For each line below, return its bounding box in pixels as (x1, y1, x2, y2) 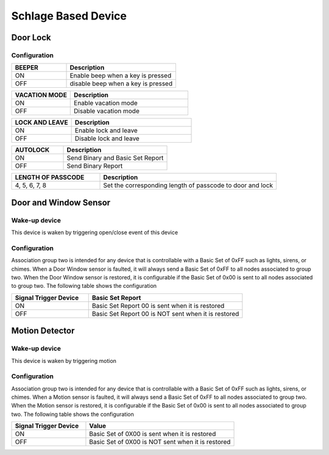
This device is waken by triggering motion (11, 357, 117, 364)
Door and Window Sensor (11, 197, 111, 207)
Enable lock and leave (74, 126, 138, 135)
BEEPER (15, 63, 39, 72)
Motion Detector (11, 326, 75, 336)
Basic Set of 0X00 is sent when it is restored (89, 430, 216, 439)
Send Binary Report (66, 162, 123, 170)
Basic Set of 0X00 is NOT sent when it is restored (89, 438, 231, 446)
